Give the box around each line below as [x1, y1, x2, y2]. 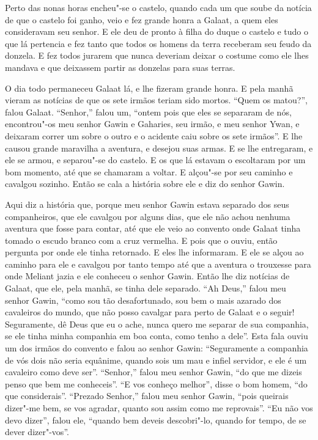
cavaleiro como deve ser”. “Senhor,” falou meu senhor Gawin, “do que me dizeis [5, 365, 302, 378]
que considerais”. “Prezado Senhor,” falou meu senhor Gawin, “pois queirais [5, 389, 289, 402]
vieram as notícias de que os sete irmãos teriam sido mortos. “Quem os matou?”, [5, 94, 308, 106]
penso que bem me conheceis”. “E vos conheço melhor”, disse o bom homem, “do [5, 377, 308, 390]
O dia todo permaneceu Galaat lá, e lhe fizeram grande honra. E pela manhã [5, 81, 294, 94]
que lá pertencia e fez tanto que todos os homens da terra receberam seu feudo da [5, 37, 312, 50]
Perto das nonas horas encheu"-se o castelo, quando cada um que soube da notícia [5, 1, 312, 13]
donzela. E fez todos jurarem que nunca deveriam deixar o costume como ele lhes [5, 49, 309, 62]
